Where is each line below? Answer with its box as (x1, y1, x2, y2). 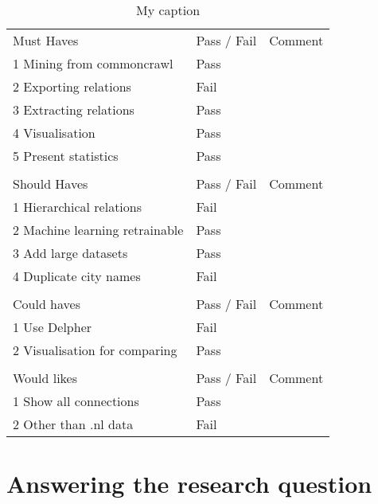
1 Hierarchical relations (13, 197, 142, 216)
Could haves (13, 295, 80, 313)
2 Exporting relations (13, 77, 131, 96)
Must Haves (13, 31, 79, 49)
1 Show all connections (13, 392, 139, 410)
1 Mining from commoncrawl (13, 54, 173, 72)
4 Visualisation (13, 123, 95, 142)
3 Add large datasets (13, 244, 128, 262)
